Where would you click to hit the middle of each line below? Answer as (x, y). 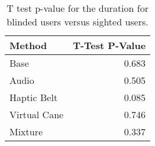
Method (28, 45)
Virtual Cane (37, 114)
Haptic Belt (34, 97)
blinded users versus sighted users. (77, 22)
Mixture (26, 132)
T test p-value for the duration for (77, 8)
